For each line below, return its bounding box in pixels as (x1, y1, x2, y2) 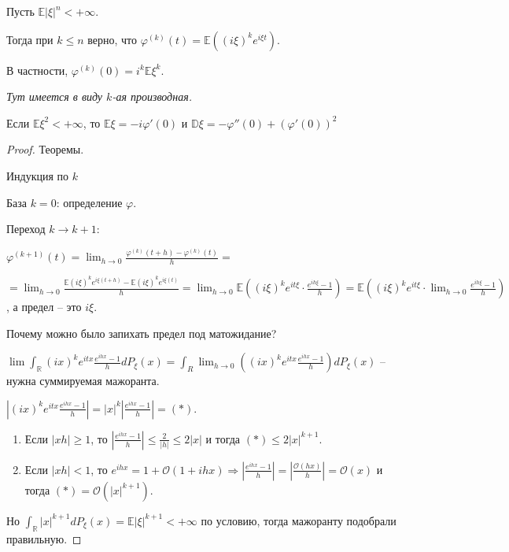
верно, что (87, 31, 137, 47)
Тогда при (6, 31, 53, 47)
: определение (56, 194, 123, 210)
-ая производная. (112, 88, 192, 105)
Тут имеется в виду (6, 88, 103, 105)
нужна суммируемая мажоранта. (6, 372, 160, 389)
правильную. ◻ (6, 530, 82, 546)
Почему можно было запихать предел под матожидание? (6, 324, 277, 341)
